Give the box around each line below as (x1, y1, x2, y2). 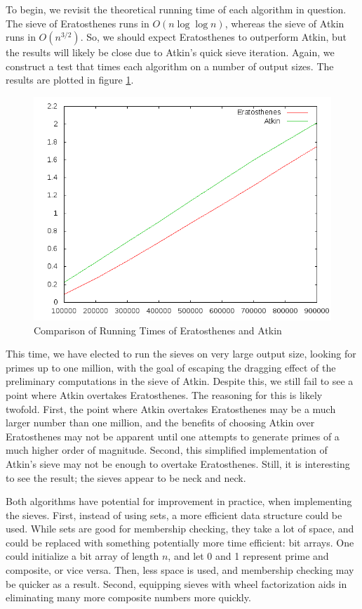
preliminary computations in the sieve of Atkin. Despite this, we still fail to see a (6, 374, 354, 388)
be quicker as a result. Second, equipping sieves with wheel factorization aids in (6, 576, 347, 591)
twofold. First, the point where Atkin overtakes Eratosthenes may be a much (6, 401, 336, 416)
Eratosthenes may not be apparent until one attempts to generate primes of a (6, 428, 340, 443)
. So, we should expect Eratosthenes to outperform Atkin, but (80, 30, 347, 44)
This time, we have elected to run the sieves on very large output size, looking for (6, 346, 356, 361)
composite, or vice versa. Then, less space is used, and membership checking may (6, 563, 354, 577)
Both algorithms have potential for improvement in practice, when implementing (6, 494, 352, 509)
